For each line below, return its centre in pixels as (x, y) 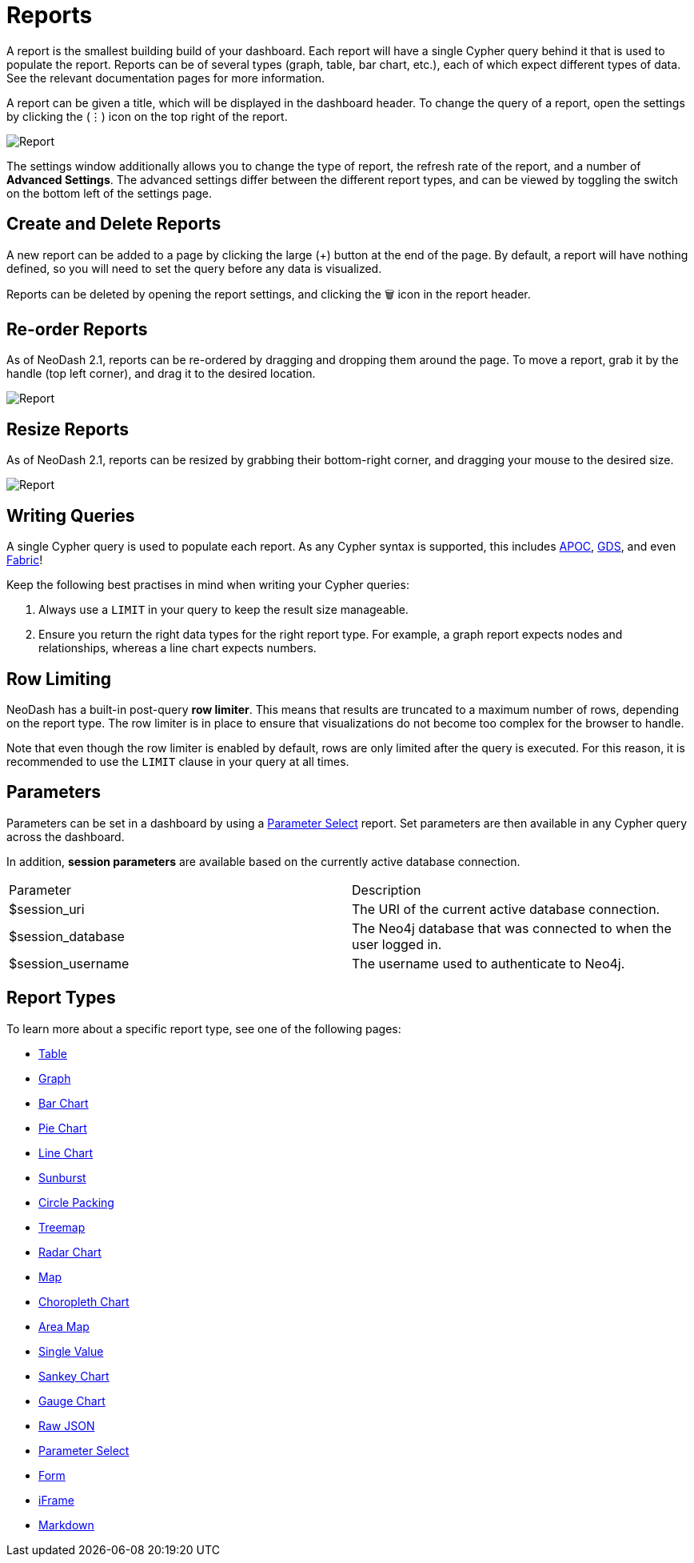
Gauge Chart (72, 1401)
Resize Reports (68, 429)
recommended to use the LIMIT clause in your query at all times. (178, 761)
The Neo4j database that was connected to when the (512, 928)
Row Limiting (59, 679)
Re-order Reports (77, 330)
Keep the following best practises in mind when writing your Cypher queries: (208, 585)
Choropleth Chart (84, 1301)
